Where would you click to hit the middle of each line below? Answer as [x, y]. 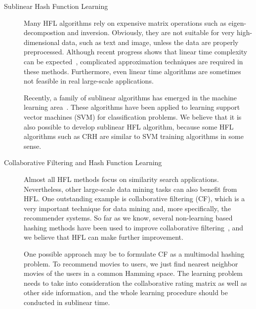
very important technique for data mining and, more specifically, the [128, 208]
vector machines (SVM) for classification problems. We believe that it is [133, 116]
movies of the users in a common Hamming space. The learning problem [133, 273]
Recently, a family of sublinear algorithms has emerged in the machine [130, 97]
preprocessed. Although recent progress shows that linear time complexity [136, 52]
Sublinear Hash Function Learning [56, 6]
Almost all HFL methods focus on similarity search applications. [121, 179]
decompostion [44, 32]
